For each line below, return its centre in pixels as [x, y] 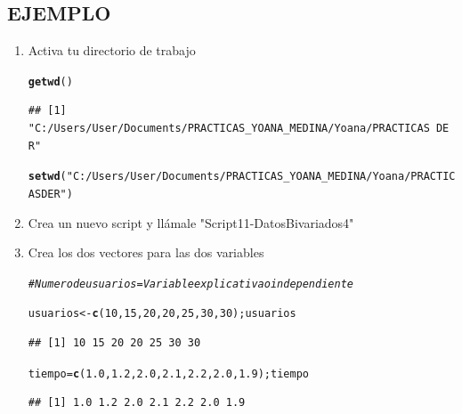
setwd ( [47, 177]
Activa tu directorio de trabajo [112, 50]
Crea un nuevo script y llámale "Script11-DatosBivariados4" [191, 222]
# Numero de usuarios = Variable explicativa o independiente [190, 284]
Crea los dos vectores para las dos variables [146, 252]
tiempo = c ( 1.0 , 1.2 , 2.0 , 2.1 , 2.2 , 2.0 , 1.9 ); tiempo [168, 373]
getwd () [50, 81]
